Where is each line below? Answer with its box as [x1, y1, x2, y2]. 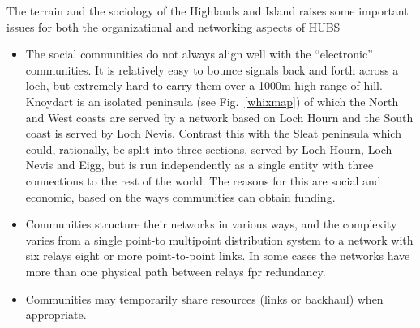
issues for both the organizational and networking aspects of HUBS [6, 18, 341, 35]
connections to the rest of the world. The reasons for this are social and [25, 172, 381, 189]
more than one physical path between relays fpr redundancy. [25, 262, 326, 279]
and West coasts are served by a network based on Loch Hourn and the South [25, 109, 414, 126]
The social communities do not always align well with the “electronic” [25, 45, 373, 62]
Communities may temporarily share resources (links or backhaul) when [25, 290, 384, 307]
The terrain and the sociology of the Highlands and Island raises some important [6, 2, 409, 19]
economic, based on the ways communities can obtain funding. [25, 188, 336, 205]
